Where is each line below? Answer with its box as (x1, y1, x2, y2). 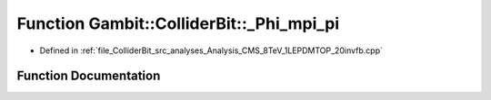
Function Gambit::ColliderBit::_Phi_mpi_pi (16, 14, 340, 33)
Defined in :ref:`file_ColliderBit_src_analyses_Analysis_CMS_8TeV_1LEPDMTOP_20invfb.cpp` (39, 45, 384, 56)
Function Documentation (16, 68, 161, 84)
